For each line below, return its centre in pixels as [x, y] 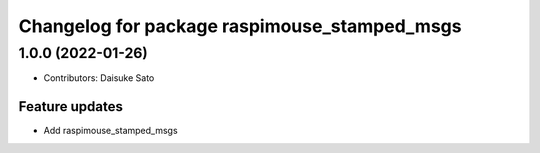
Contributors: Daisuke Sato [99, 78]
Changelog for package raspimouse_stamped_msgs [240, 26]
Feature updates [71, 106]
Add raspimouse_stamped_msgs [111, 131]
